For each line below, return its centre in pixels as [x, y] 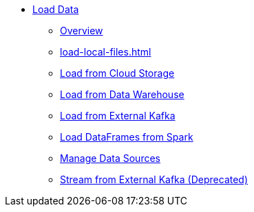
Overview [82, 31]
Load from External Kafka [118, 116]
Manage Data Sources [110, 158]
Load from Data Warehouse [122, 94]
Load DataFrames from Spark [127, 137]
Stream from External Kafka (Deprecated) [154, 179]
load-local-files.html [106, 52]
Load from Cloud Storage [117, 73]
